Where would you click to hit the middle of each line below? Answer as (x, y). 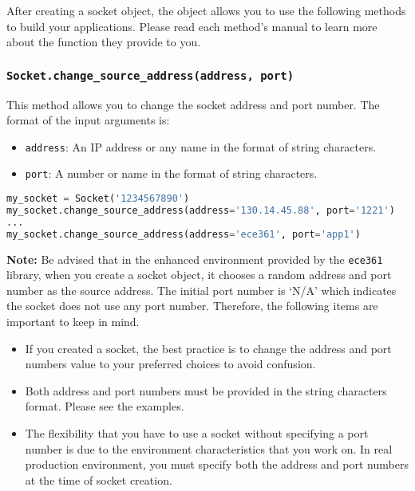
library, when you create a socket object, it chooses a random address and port (199, 275)
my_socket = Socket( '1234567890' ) (98, 199)
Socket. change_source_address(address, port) (150, 75)
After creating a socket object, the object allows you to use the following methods (206, 10)
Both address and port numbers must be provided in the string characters (206, 390)
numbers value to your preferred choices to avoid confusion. (170, 364)
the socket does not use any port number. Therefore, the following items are (192, 306)
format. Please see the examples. (105, 406)
